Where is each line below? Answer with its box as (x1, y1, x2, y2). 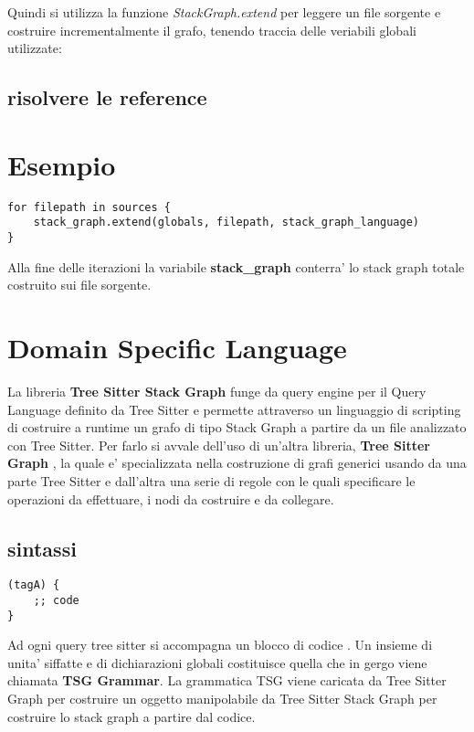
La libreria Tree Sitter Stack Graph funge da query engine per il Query (7, 381, 427, 400)
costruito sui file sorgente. (7, 275, 152, 294)
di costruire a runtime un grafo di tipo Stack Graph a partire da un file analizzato (7, 418, 467, 437)
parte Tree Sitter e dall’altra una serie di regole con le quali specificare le (7, 471, 416, 490)
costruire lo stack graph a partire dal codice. (7, 706, 256, 726)
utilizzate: (7, 38, 62, 58)
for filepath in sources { (7, 200, 171, 214)
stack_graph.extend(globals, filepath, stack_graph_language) (33, 216, 420, 229)
